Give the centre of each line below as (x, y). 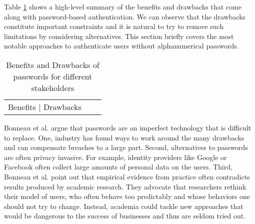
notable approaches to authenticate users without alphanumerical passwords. (121, 46)
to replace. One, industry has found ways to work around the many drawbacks (124, 137)
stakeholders (53, 87)
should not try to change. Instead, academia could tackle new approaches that (124, 206)
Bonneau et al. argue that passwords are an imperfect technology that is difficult (128, 127)
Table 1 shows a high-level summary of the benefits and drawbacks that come (123, 6)
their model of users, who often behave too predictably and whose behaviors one (127, 196)
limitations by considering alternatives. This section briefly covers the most (119, 36)
